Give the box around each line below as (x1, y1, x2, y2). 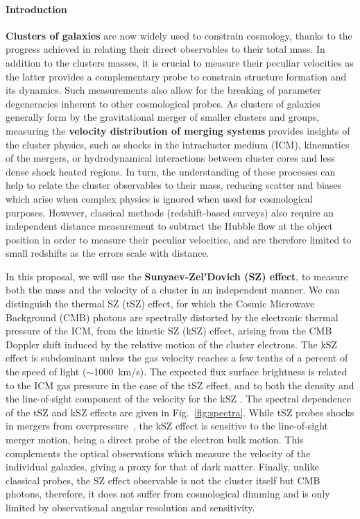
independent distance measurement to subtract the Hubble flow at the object (6, 219, 334, 233)
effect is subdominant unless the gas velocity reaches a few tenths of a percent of (6, 350, 348, 365)
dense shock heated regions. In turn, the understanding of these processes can (6, 164, 336, 178)
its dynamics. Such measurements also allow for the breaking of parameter (6, 83, 322, 97)
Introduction (6, 1, 67, 16)
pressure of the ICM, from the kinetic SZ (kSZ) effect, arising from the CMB (6, 323, 332, 338)
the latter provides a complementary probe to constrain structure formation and (6, 69, 347, 83)
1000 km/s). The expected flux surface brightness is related (94, 364, 348, 379)
